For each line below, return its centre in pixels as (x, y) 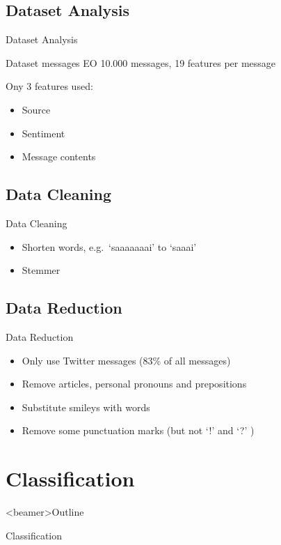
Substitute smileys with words (86, 407)
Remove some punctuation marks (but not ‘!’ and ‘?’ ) (138, 430)
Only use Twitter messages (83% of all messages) (126, 360)
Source (36, 109)
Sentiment (43, 133)
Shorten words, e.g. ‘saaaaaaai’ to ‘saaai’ (109, 246)
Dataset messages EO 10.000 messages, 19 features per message (141, 62)
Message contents (59, 156)
